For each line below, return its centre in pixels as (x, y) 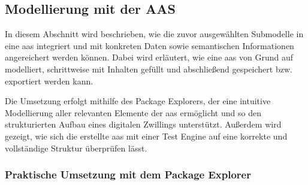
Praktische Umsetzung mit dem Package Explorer (128, 175)
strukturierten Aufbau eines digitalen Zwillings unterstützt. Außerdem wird (143, 124)
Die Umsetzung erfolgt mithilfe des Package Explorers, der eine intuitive (138, 101)
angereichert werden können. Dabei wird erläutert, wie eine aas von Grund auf (149, 57)
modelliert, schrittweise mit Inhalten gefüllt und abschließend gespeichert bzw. (149, 69)
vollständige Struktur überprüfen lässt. (76, 148)
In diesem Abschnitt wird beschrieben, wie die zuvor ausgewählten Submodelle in (154, 34)
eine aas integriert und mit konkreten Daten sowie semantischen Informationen (150, 45)
